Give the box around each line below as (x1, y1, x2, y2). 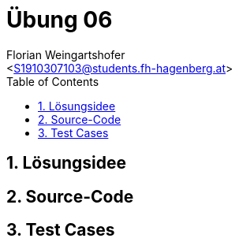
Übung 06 (6, 6, 113, 33)
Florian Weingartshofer (6, 47, 125, 61)
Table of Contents (6, 74, 99, 88)
